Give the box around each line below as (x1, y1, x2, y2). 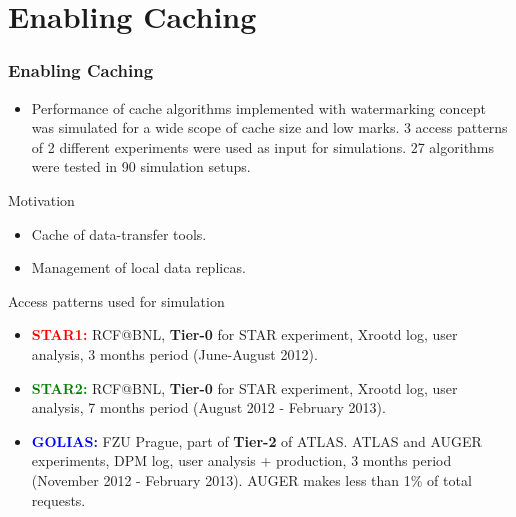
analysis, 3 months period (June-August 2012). (31, 343, 318, 364)
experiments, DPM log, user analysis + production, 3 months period (31, 450, 452, 471)
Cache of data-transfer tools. (31, 223, 207, 244)
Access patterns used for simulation (8, 290, 225, 311)
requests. (31, 489, 86, 510)
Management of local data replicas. (31, 257, 246, 278)
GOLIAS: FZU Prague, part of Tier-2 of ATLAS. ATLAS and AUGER (31, 430, 482, 451)
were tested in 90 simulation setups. (31, 156, 251, 177)
